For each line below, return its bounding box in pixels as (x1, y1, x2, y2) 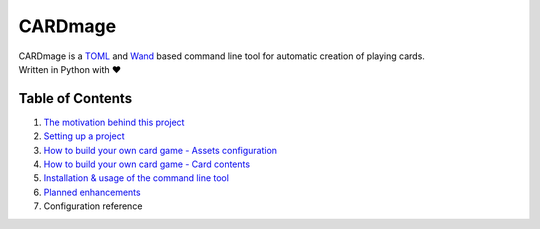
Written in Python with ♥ (18, 63, 122, 75)
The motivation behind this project (43, 116, 185, 128)
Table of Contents (18, 90, 133, 107)
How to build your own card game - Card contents (43, 158, 250, 170)
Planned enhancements (43, 186, 141, 198)
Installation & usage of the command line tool (43, 172, 230, 184)
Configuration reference (43, 200, 143, 212)
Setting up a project (43, 130, 125, 142)
